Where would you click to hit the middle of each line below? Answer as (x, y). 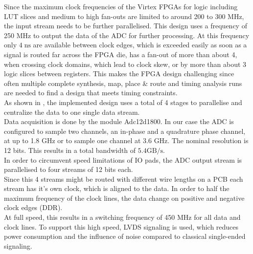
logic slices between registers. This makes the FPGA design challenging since (119, 74)
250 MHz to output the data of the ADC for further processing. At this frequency (127, 35)
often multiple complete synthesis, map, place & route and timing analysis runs (123, 83)
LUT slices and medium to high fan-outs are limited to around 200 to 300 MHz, (124, 16)
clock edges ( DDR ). (33, 207)
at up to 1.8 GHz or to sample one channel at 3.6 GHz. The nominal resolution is (126, 140)
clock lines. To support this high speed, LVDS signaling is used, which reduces (121, 226)
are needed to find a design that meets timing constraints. (91, 93)
